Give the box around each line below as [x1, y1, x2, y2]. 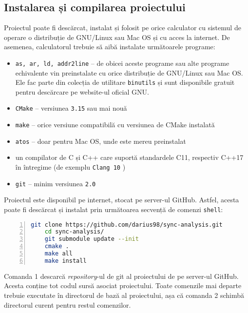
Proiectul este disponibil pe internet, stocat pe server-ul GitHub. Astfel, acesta [4, 195, 239, 205]
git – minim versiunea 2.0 [15, 178, 96, 188]
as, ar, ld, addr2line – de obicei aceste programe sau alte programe [15, 58, 229, 68]
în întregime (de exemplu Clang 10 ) [15, 162, 126, 172]
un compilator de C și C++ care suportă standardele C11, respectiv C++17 [15, 152, 244, 162]
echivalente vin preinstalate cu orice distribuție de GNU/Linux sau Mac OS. [15, 67, 243, 78]
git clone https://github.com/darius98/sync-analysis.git [31, 221, 223, 228]
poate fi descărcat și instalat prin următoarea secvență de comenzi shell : [4, 204, 223, 214]
